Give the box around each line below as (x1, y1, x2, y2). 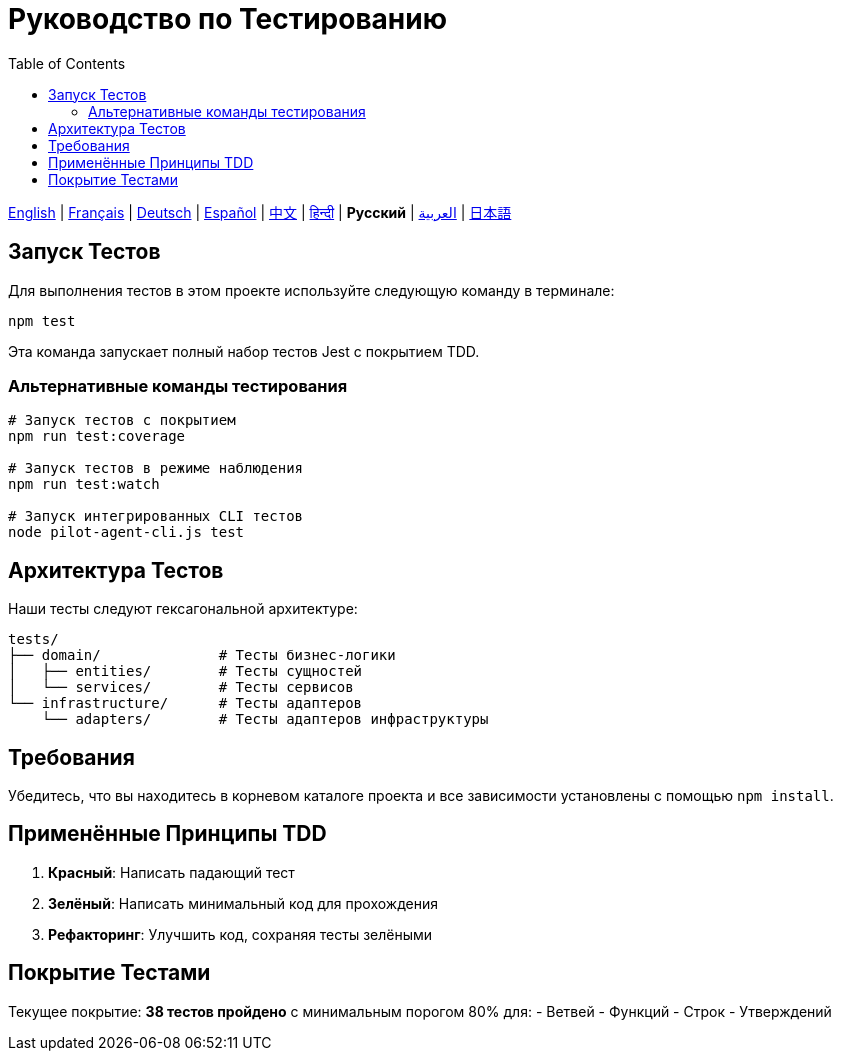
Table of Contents (8, 54, 126, 72)
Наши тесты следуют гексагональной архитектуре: (8, 600, 358, 618)
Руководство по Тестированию (8, 2, 447, 36)
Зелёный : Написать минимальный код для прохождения (48, 894, 438, 912)
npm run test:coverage (8, 428, 186, 445)
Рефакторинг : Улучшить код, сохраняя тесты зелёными (48, 925, 433, 943)
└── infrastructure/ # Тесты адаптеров (8, 695, 363, 712)
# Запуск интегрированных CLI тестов (8, 508, 304, 525)
